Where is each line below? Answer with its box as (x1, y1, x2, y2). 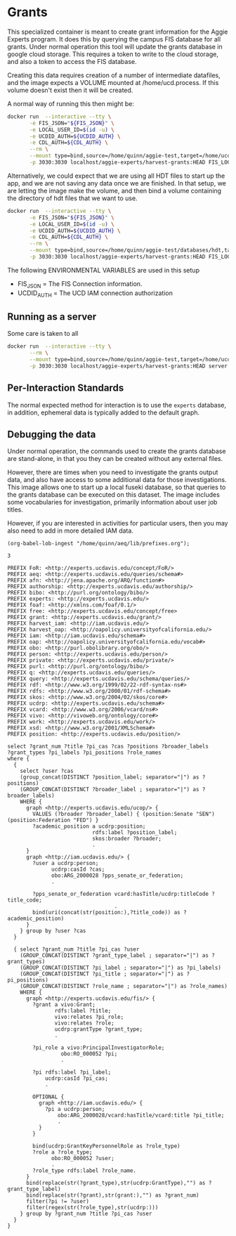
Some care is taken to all (7, 330, 79, 338)
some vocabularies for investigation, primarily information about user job (7, 498, 218, 507)
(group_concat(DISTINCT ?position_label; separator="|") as (20, 774, 199, 781)
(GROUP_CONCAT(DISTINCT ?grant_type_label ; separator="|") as (20, 952, 209, 959)
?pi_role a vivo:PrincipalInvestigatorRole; (32, 1044, 165, 1051)
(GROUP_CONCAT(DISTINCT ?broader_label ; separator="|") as (20, 786, 199, 793)
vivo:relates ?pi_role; (54, 1013, 124, 1021)
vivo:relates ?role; (54, 1020, 114, 1027)
